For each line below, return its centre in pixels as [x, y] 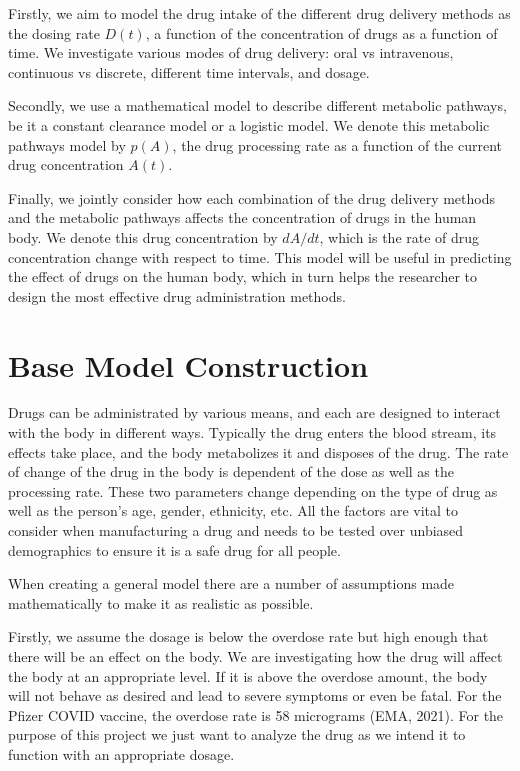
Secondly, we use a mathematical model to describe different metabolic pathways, [257, 105]
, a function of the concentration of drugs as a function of [321, 32]
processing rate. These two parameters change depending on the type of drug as [253, 490]
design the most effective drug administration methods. [177, 295]
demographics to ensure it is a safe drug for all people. [174, 549]
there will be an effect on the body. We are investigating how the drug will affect [255, 655]
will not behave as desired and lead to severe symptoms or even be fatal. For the [255, 695]
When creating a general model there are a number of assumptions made [231, 583]
